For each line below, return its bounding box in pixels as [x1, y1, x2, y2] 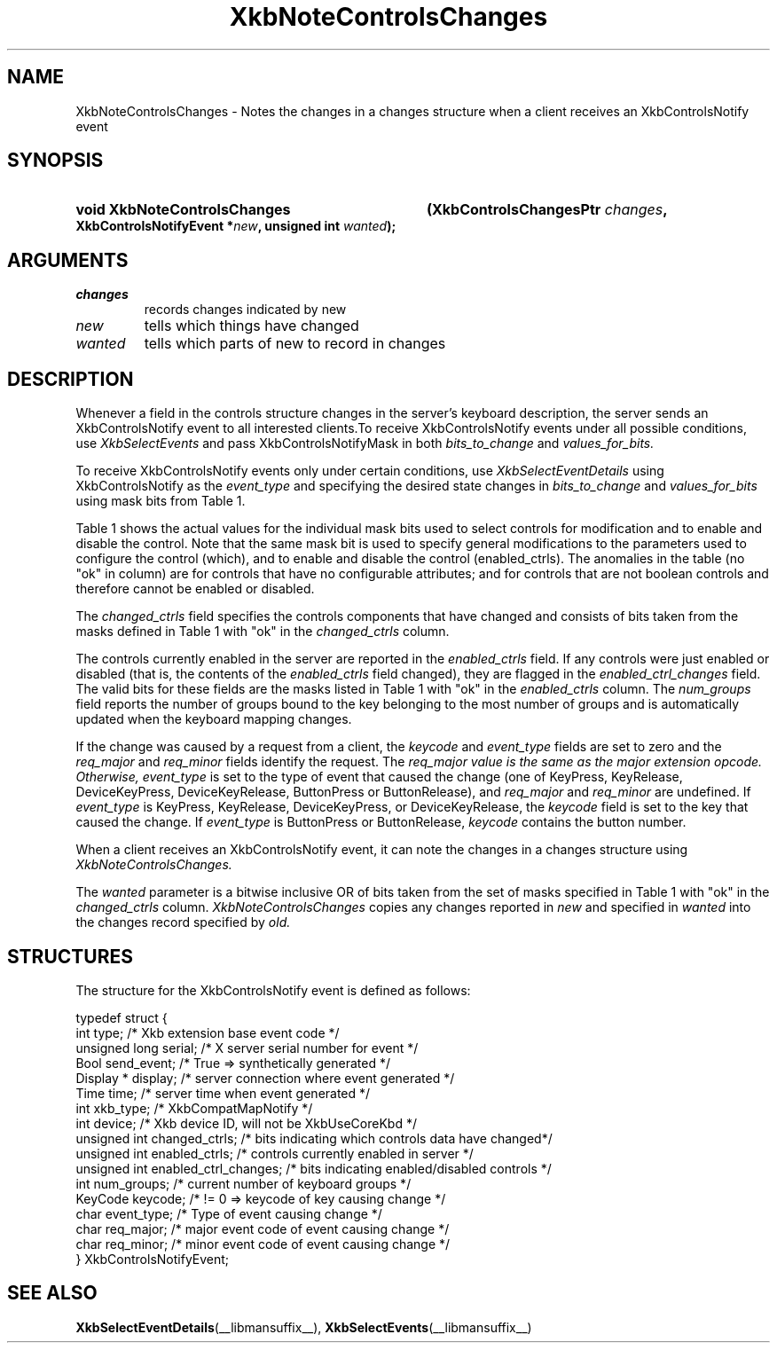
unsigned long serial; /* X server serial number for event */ [75, 1040, 419, 1056]
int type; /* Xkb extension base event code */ [75, 1024, 340, 1040]
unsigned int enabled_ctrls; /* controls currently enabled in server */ [75, 1145, 474, 1161]
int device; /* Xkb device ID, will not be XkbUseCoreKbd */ [75, 1115, 417, 1131]
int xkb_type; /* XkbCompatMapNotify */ [75, 1100, 313, 1116]
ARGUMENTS [7, 248, 129, 271]
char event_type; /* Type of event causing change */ [75, 1205, 382, 1221]
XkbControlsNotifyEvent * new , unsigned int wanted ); [75, 218, 396, 234]
